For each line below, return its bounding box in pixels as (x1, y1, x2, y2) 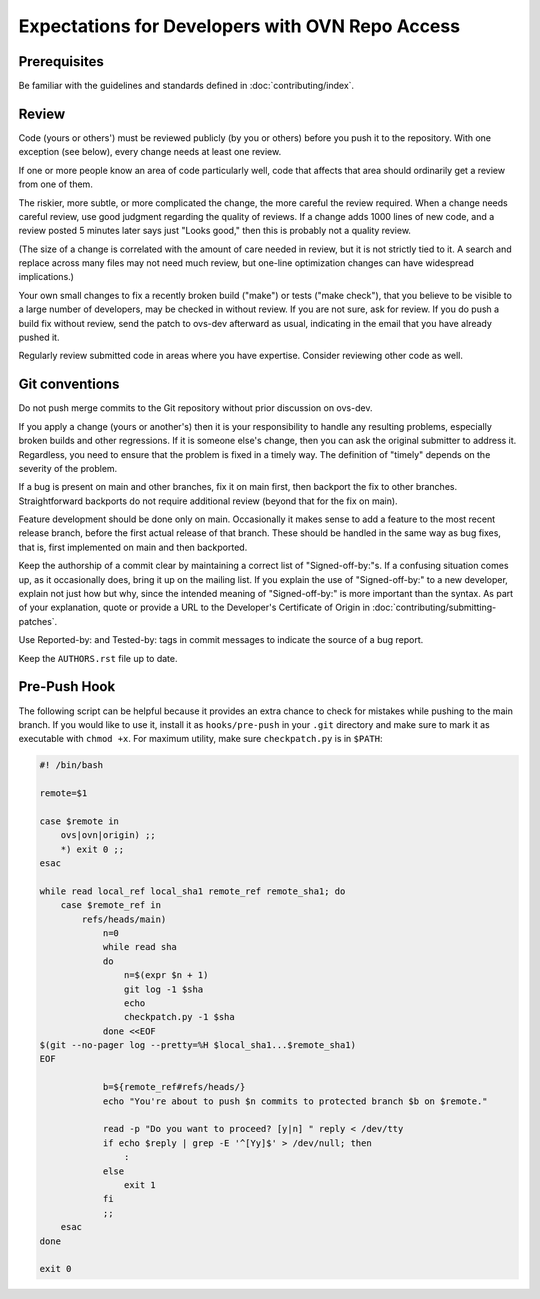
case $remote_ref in (60, 900, 162, 911)
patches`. (18, 615, 58, 627)
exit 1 (123, 1179, 157, 1190)
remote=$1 (39, 788, 88, 799)
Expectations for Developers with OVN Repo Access (18, 15, 460, 37)
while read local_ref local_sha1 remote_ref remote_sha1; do (39, 885, 346, 897)
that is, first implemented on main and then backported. (18, 541, 248, 553)
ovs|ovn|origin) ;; (60, 830, 157, 841)
